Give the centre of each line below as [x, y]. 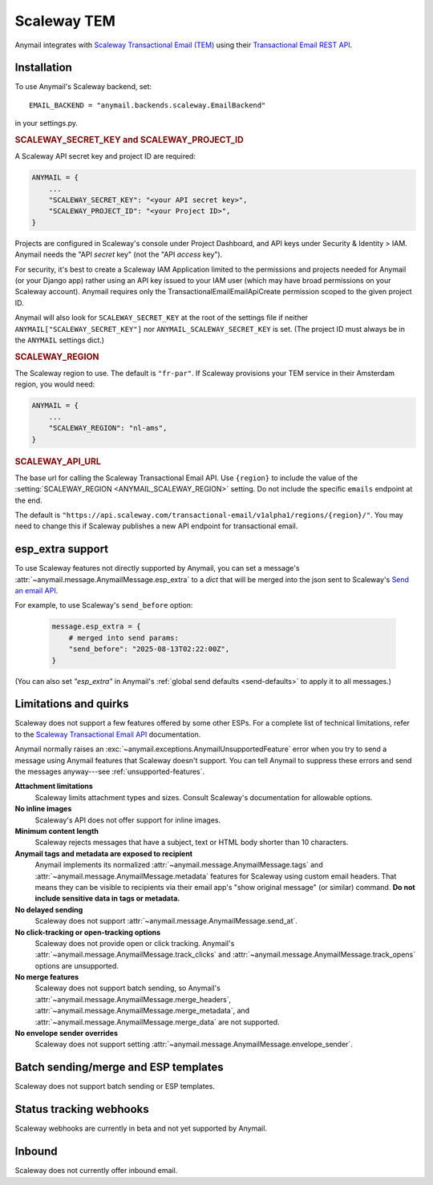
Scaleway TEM [65, 21]
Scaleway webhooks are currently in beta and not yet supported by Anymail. [141, 1128]
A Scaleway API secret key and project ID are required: [105, 156]
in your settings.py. [47, 123]
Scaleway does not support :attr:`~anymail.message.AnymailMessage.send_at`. [166, 921]
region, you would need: [55, 384]
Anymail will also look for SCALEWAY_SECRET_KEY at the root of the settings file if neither [162, 317]
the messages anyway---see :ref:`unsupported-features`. [110, 772]
